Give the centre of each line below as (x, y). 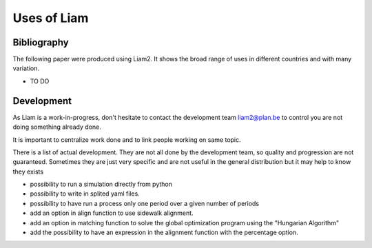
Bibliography (41, 42)
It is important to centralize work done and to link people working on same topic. (127, 139)
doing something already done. (57, 127)
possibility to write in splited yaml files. (85, 194)
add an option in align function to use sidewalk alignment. (112, 213)
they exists (28, 172)
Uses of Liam (51, 18)
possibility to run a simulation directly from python (101, 184)
